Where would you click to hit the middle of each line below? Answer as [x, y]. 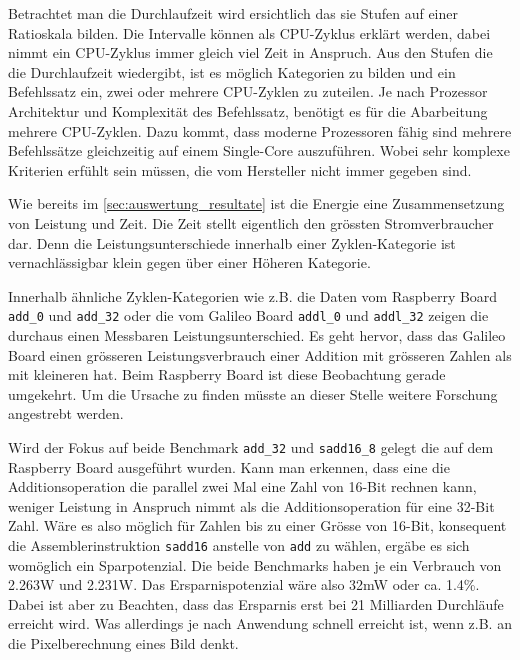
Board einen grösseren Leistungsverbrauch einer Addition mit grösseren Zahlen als [260, 354]
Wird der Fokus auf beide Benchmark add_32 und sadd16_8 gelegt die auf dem [251, 446]
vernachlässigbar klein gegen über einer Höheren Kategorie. [189, 262]
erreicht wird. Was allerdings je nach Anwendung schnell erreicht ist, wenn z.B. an [260, 623]
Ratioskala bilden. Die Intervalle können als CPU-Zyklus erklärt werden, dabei [249, 32]
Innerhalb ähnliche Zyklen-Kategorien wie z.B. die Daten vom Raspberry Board [253, 295]
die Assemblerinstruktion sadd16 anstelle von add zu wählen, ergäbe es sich [239, 544]
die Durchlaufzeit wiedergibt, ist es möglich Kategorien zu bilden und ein [232, 71]
